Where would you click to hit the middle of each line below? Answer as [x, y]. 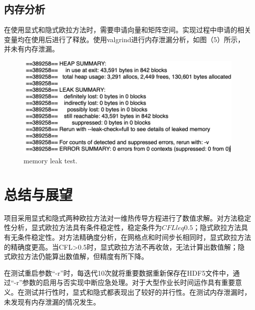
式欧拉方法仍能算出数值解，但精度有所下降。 [76, 256]
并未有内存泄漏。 [31, 49]
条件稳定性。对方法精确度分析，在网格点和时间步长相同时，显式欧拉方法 [134, 237]
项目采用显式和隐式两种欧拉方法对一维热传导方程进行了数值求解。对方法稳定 [127, 218]
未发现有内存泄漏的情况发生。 [52, 301]
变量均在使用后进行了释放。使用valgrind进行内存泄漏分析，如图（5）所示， [124, 39]
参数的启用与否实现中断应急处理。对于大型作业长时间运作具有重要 [129, 282]
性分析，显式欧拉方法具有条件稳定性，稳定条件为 [83, 227]
